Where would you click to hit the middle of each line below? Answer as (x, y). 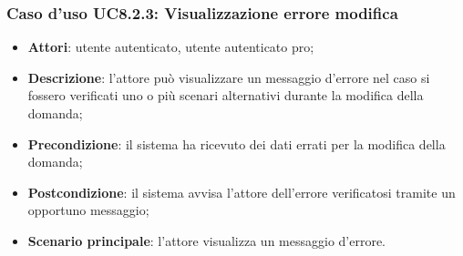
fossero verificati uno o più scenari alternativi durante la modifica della (226, 95)
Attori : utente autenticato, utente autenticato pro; (171, 47)
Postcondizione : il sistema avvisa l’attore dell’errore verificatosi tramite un (242, 192)
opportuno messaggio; (88, 210)
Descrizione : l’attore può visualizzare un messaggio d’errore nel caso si (229, 77)
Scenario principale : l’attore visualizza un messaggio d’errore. (207, 240)
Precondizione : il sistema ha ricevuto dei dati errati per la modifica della (237, 143)
